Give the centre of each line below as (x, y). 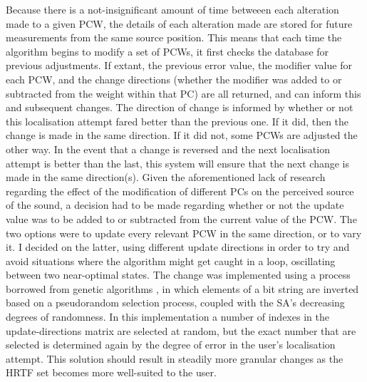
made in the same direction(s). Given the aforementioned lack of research (166, 177)
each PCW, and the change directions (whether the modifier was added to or (174, 79)
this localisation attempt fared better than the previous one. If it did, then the (177, 121)
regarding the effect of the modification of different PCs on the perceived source (180, 191)
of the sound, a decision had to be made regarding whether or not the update (175, 205)
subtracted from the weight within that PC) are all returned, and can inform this (183, 93)
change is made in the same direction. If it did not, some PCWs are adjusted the (182, 135)
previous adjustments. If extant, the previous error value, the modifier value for (179, 65)
